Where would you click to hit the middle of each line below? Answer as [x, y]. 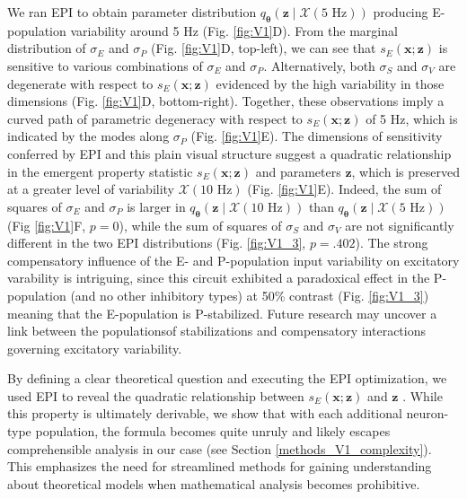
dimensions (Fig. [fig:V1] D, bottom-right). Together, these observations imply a [226, 101]
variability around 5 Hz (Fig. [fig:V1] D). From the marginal [234, 30]
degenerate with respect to [80, 83]
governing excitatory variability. [95, 348]
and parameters [298, 171]
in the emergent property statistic [100, 171]
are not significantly [400, 225]
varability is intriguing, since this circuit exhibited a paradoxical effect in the [219, 278]
